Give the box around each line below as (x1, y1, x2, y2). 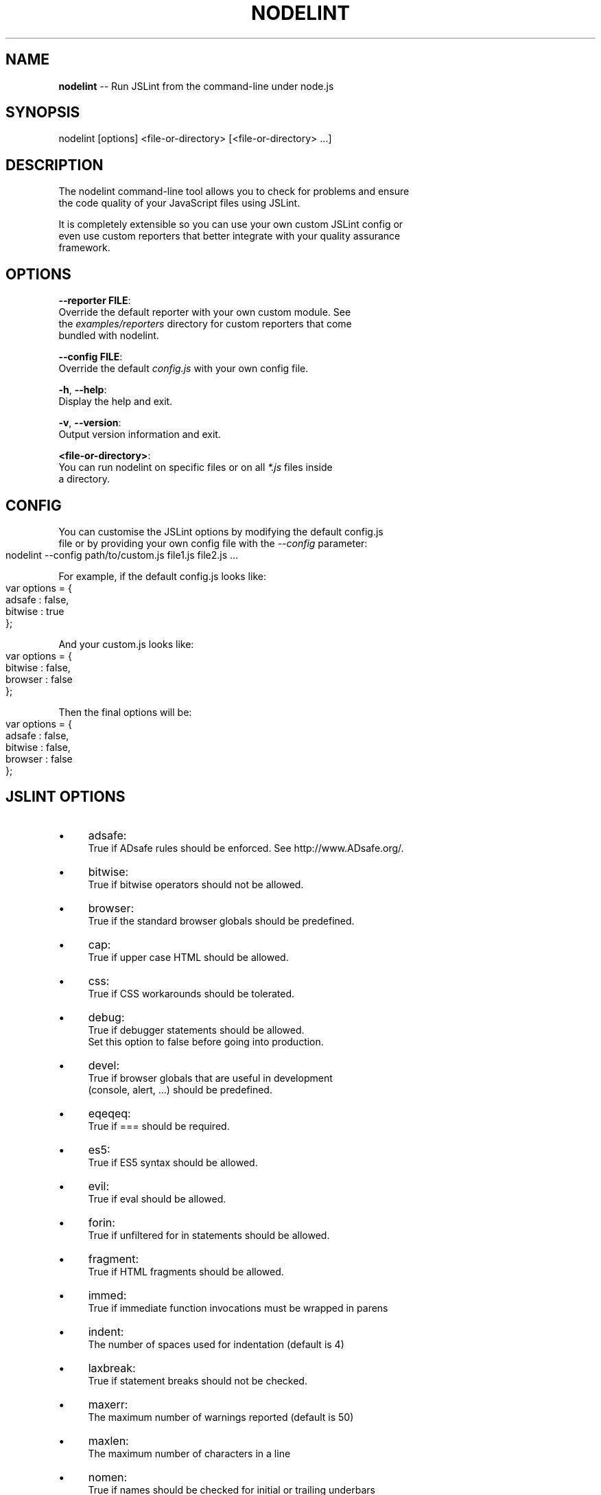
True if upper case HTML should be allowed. (88, 951, 289, 963)
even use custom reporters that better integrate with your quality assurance (58, 230, 401, 242)
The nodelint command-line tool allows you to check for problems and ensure (58, 185, 410, 198)
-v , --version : (58, 417, 121, 429)
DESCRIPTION (5, 156, 104, 174)
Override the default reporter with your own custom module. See (58, 306, 351, 318)
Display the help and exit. (58, 395, 173, 408)
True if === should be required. (88, 1120, 230, 1132)
